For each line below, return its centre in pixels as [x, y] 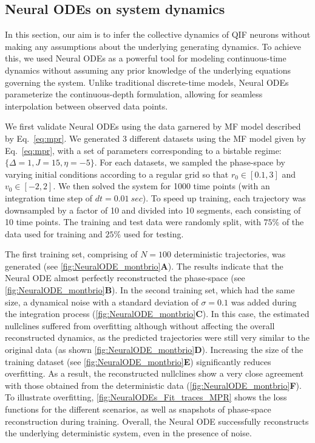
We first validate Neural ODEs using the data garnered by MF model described [153, 126]
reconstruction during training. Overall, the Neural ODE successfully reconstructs [157, 421]
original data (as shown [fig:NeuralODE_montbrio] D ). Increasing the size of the [154, 350]
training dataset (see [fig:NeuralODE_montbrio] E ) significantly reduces [138, 361]
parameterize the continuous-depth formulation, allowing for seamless [134, 94]
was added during [264, 302]
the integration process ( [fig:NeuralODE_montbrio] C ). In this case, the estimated [157, 314]
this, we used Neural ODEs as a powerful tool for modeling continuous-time [146, 58]
